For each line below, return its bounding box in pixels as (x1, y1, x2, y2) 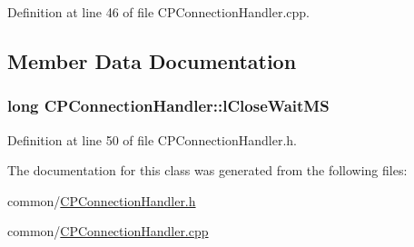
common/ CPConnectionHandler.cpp (7, 222, 209, 241)
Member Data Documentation (7, 46, 297, 74)
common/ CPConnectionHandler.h (7, 191, 196, 210)
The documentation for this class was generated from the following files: (7, 161, 408, 180)
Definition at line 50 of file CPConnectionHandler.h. (7, 130, 297, 149)
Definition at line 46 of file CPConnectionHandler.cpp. (7, 3, 310, 21)
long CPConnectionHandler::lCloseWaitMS (7, 94, 330, 117)
